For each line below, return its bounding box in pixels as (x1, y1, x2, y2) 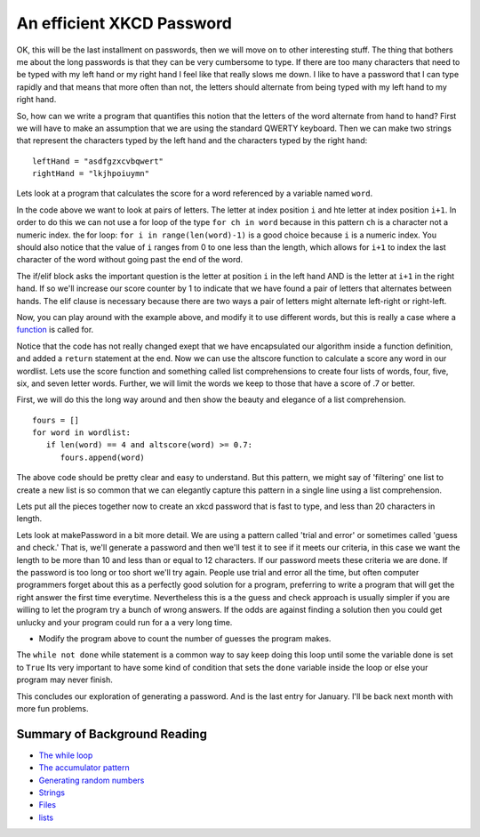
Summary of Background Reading (16, 726, 208, 742)
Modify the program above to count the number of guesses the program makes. (38, 632, 332, 644)
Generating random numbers (38, 775, 145, 785)
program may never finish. (16, 674, 113, 685)
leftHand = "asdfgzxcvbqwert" (32, 156, 164, 166)
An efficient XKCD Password (16, 13, 233, 33)
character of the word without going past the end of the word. (16, 254, 244, 265)
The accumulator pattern (38, 762, 130, 773)
